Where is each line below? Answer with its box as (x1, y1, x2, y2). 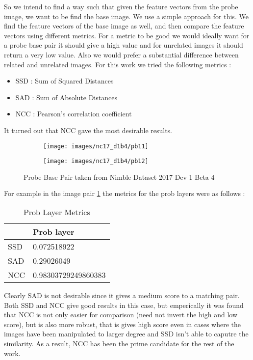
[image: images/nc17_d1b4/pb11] (43, 142, 149, 150)
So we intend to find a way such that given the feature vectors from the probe (4, 1, 238, 11)
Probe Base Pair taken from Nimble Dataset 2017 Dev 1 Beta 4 (24, 171, 215, 182)
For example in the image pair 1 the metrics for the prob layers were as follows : (4, 188, 245, 198)
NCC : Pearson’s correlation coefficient (15, 109, 132, 119)
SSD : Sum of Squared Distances (15, 76, 114, 86)
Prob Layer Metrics (23, 206, 90, 218)
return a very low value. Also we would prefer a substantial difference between (4, 49, 239, 59)
